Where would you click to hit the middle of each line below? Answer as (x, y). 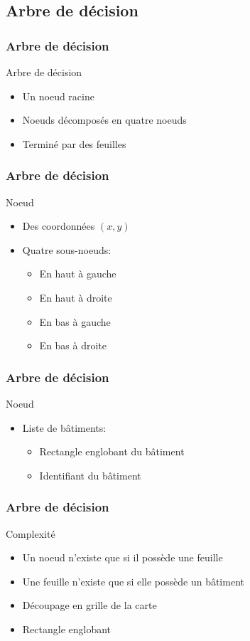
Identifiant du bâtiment (90, 475)
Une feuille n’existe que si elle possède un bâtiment (133, 581)
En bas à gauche (75, 321)
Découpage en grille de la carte (89, 605)
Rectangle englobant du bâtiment (112, 451)
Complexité (31, 533)
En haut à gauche (78, 274)
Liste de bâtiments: (64, 427)
